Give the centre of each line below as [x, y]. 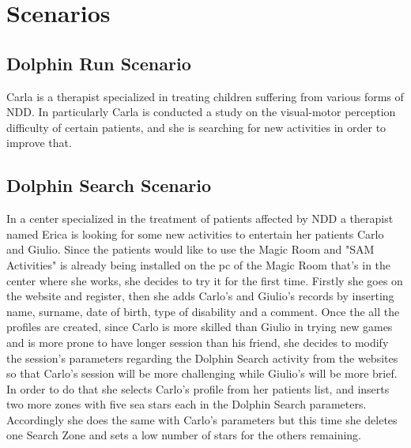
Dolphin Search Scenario [109, 185]
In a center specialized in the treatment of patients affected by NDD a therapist [200, 218]
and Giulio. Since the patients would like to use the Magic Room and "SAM [190, 249]
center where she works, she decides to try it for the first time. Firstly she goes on [205, 280]
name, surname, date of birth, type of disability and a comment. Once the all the [203, 311]
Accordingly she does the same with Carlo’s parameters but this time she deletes [202, 419]
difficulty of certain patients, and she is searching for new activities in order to [196, 127]
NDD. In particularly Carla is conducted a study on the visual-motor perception [201, 112]
